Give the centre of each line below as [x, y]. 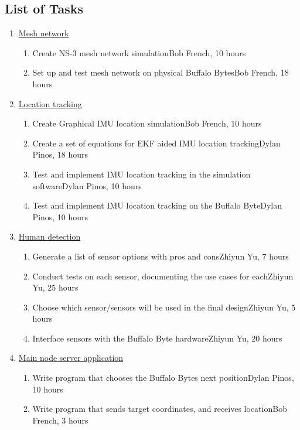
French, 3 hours [60, 420]
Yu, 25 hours [55, 287]
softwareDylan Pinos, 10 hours [87, 185]
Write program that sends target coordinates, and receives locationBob [160, 409]
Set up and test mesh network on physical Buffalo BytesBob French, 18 [161, 72]
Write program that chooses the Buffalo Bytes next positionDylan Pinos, [163, 378]
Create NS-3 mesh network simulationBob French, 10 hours [139, 52]
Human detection [50, 236]
